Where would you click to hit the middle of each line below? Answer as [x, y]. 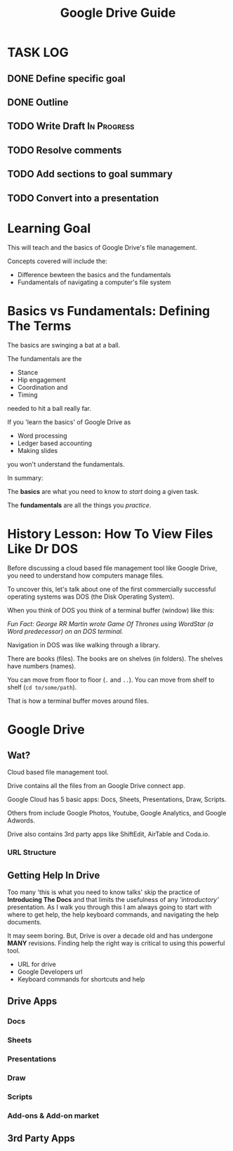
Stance [28, 373]
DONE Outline [38, 102]
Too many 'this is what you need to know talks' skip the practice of [104, 892]
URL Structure [32, 853]
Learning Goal [49, 228]
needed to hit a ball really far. [49, 409]
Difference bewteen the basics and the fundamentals [94, 275]
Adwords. [21, 820]
